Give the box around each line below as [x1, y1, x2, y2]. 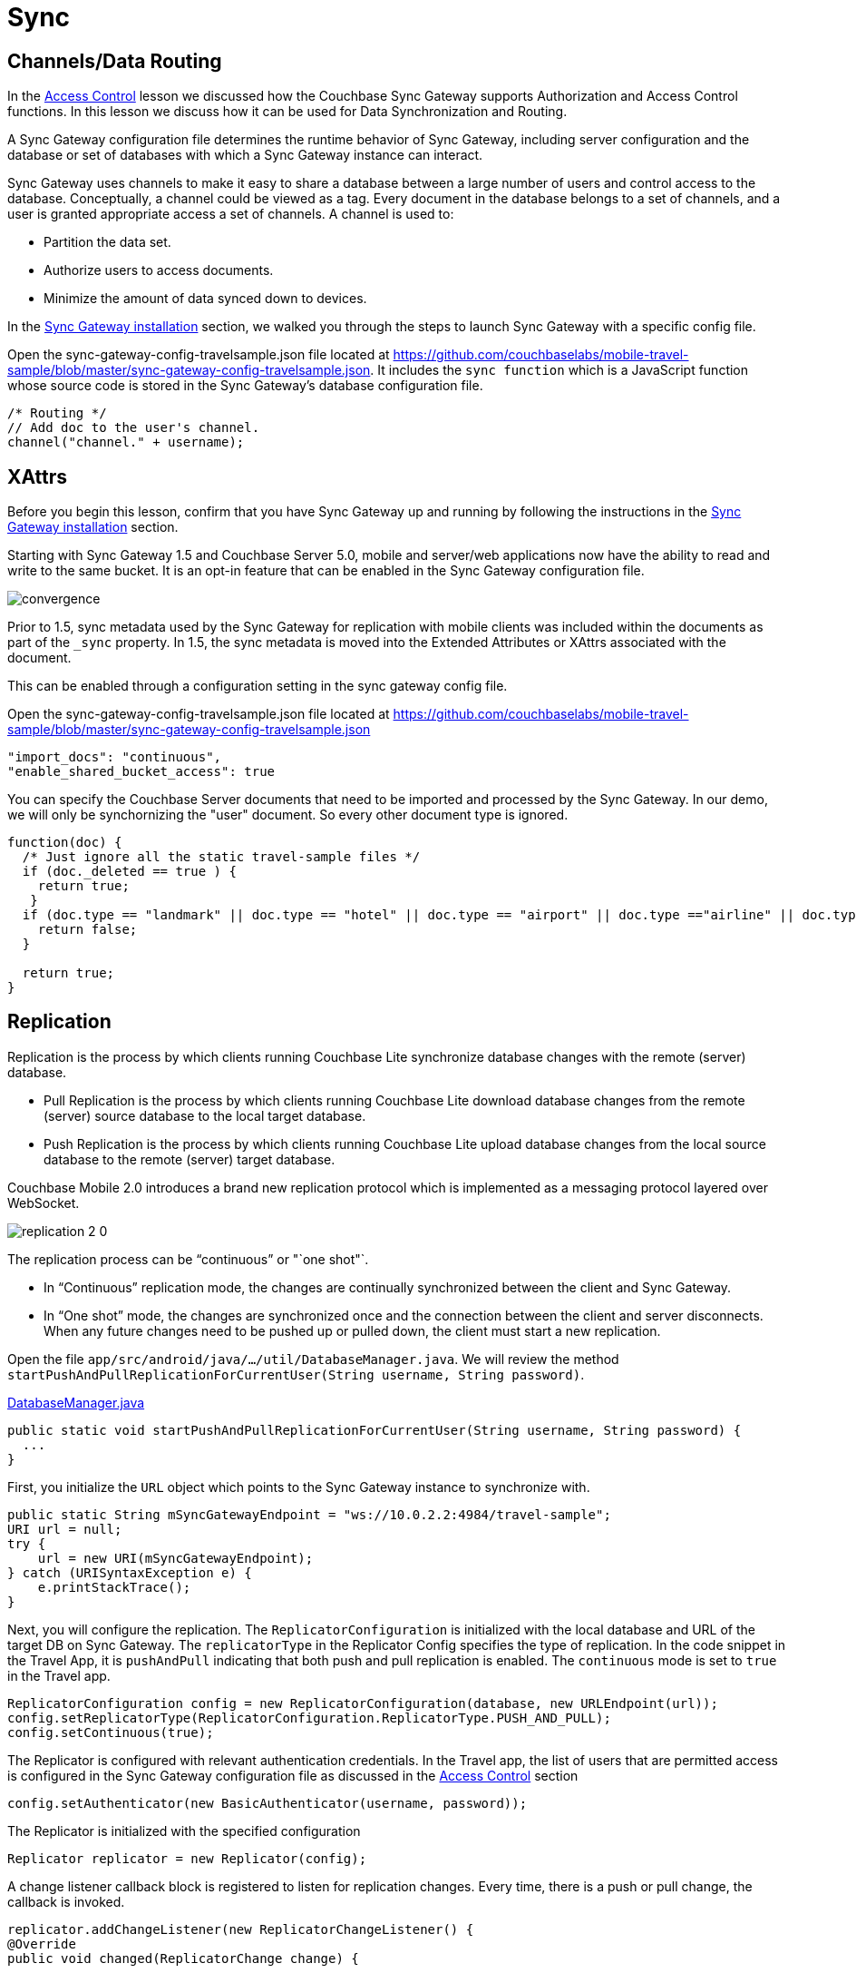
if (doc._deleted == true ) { [22, 864, 237, 879]
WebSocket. [7, 1194, 80, 1211]
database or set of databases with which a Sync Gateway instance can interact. [7, 147, 483, 163]
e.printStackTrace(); [37, 1579, 191, 1595]
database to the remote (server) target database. [44, 1151, 336, 1167]
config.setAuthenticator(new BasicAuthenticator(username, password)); [7, 1795, 528, 1811]
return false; [37, 922, 138, 937]
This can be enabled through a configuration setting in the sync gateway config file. [7, 678, 508, 694]
